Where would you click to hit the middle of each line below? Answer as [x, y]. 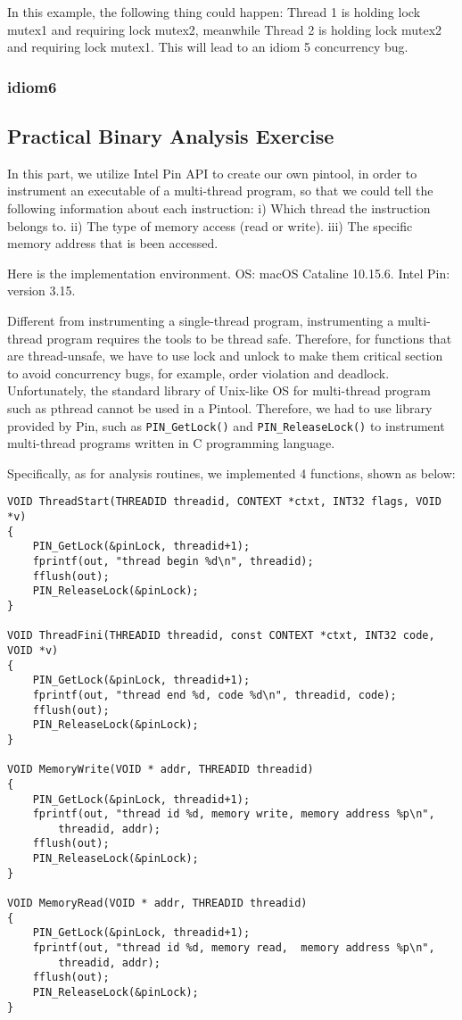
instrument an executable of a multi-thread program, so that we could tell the [220, 191]
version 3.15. [41, 290]
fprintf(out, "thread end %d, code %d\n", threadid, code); [214, 695]
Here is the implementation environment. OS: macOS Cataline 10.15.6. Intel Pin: [229, 273]
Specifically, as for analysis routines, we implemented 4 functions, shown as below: [231, 473]
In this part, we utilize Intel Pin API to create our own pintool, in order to [212, 173]
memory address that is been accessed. [113, 243]
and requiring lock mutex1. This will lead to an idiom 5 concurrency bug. [208, 47]
